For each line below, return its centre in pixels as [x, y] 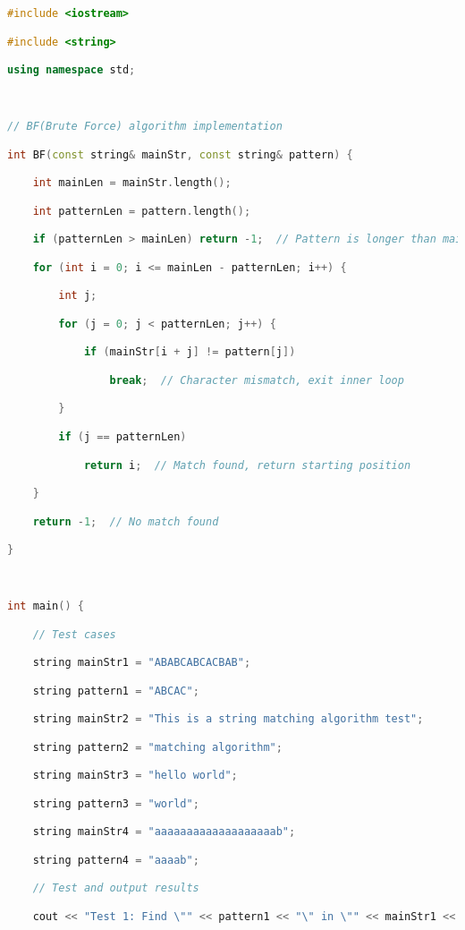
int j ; [78, 296]
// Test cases [74, 634]
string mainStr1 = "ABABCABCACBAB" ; [142, 663]
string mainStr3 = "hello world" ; [135, 776]
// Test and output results [116, 888]
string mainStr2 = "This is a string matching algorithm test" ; [228, 719]
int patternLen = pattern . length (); [142, 211]
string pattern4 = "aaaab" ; [116, 860]
